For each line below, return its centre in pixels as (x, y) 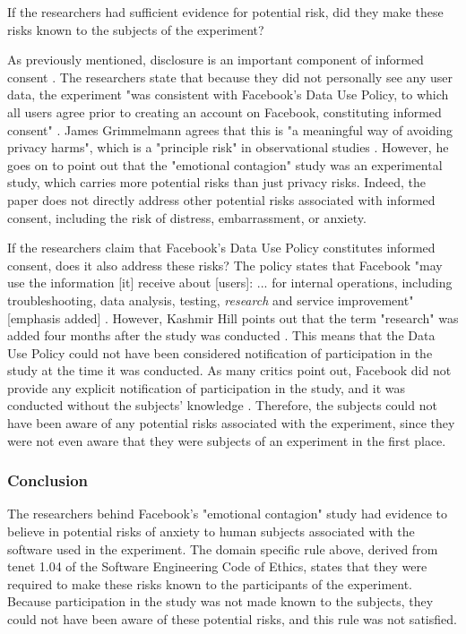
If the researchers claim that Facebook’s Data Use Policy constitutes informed (221, 248)
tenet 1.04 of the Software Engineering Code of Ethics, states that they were (217, 566)
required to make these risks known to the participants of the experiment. (210, 583)
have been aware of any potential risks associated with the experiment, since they (231, 423)
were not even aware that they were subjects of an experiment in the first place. (227, 440)
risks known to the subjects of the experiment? (136, 29)
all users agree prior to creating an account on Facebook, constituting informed (224, 111)
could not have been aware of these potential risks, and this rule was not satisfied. (232, 619)
